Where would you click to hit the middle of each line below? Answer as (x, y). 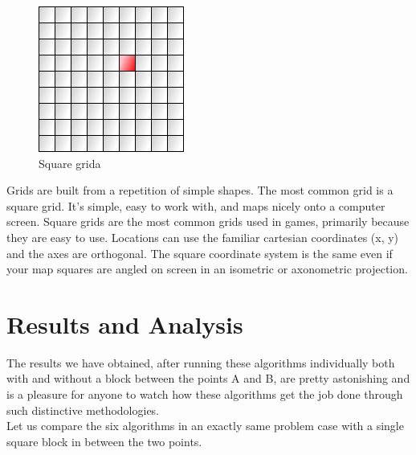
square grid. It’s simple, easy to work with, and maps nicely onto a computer (196, 205)
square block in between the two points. (104, 441)
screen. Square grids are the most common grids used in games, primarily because (208, 221)
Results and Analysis (125, 324)
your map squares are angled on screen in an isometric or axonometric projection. (207, 269)
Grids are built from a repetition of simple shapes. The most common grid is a (200, 190)
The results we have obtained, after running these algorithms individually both (201, 362)
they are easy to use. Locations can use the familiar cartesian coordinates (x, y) (203, 237)
